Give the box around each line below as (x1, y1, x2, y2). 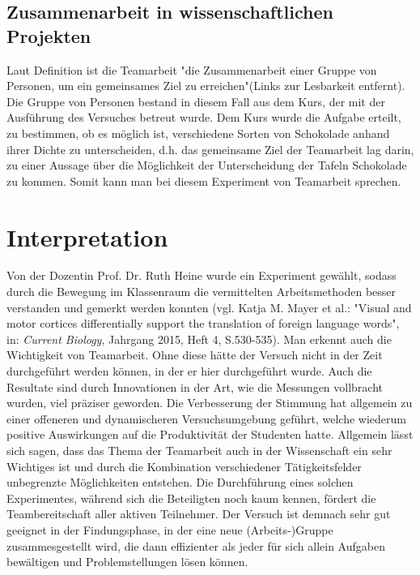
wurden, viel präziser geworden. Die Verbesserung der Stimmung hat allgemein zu (6, 394, 413, 411)
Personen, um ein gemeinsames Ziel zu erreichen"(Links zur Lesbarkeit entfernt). (6, 77, 405, 94)
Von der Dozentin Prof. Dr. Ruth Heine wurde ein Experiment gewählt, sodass (6, 267, 397, 284)
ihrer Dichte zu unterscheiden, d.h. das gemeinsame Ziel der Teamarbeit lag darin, (6, 140, 414, 157)
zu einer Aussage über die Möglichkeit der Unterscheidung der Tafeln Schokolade (6, 157, 407, 174)
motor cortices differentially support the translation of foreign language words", (6, 315, 400, 332)
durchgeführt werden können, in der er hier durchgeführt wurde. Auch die (6, 363, 372, 380)
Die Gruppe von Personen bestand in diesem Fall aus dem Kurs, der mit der (6, 92, 385, 109)
